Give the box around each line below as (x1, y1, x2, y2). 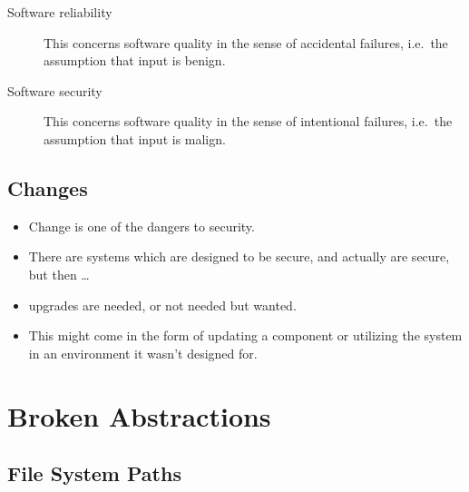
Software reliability (7, 3, 112, 21)
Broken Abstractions (7, 397, 271, 434)
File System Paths (7, 459, 181, 487)
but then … (28, 264, 90, 283)
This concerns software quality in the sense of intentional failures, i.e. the (44, 112, 453, 131)
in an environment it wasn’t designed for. (28, 343, 258, 362)
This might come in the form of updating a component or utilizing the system (28, 326, 463, 345)
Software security (7, 81, 103, 100)
